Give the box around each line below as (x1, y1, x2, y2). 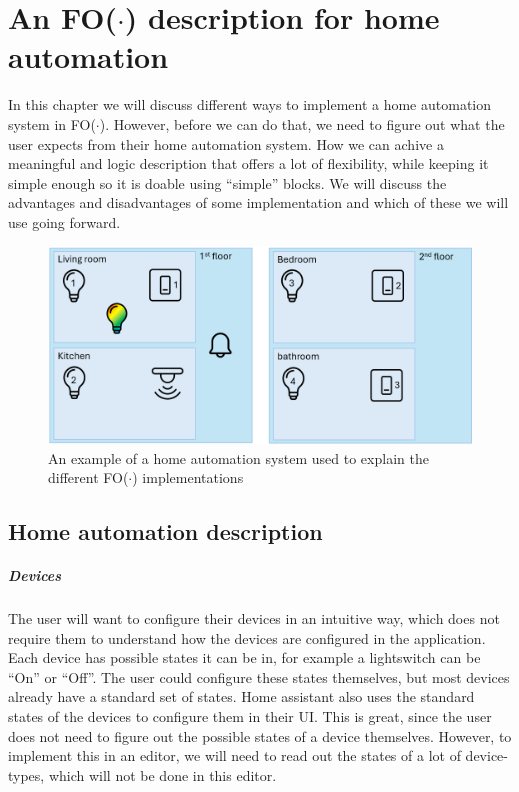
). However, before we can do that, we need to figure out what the (99, 113, 505, 134)
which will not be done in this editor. (48, 764, 277, 785)
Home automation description (8, 516, 323, 547)
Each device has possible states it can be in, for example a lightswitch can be (8, 647, 481, 668)
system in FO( (8, 113, 96, 134)
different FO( (48, 467, 129, 488)
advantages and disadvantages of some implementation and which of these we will (8, 192, 509, 213)
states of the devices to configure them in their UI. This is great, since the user (8, 706, 492, 727)
